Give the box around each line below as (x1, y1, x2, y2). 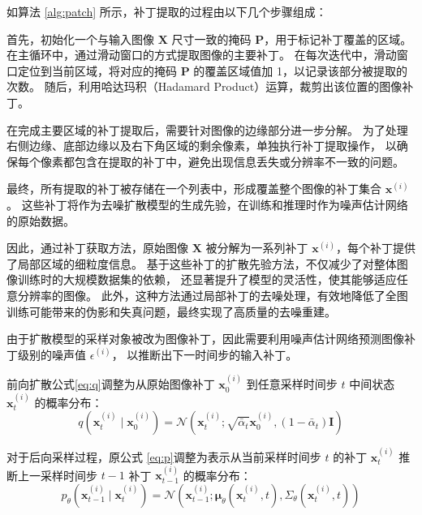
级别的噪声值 (17, 345, 86, 363)
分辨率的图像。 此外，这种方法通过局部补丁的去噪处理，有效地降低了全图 (17, 286, 408, 303)
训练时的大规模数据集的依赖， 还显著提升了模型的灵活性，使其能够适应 (17, 271, 397, 288)
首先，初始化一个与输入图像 (6, 30, 154, 47)
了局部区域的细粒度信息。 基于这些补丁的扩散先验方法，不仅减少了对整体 (6, 255, 397, 272)
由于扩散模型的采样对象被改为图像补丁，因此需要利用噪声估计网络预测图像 (6, 330, 404, 347)
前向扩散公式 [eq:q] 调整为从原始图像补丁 (6, 376, 215, 393)
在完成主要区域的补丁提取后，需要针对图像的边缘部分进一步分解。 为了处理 (6, 121, 408, 138)
